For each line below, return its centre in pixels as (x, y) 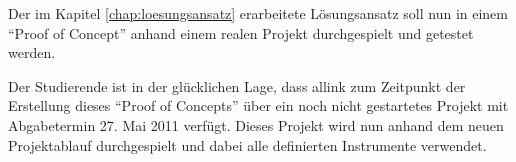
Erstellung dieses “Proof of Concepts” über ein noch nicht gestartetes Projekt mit (258, 105)
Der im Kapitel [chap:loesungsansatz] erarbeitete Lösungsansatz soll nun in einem (258, 13)
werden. (32, 52)
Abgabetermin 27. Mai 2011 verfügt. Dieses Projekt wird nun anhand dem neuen (256, 124)
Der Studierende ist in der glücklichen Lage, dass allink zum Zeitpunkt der (237, 85)
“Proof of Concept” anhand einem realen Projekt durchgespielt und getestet (241, 32)
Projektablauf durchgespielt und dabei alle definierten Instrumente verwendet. (247, 144)
